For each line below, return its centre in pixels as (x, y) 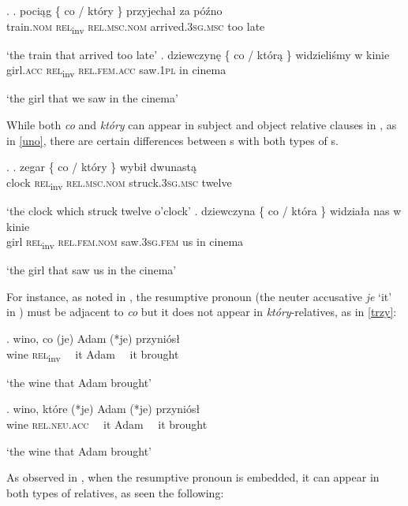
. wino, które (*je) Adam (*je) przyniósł (103, 409)
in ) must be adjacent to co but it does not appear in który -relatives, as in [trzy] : (202, 312)
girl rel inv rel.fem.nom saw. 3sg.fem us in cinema (125, 242)
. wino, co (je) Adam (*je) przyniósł (93, 339)
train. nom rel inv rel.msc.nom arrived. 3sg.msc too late (136, 27)
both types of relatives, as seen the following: (115, 492)
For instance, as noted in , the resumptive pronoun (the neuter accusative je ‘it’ (199, 296)
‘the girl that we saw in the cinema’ (92, 98)
